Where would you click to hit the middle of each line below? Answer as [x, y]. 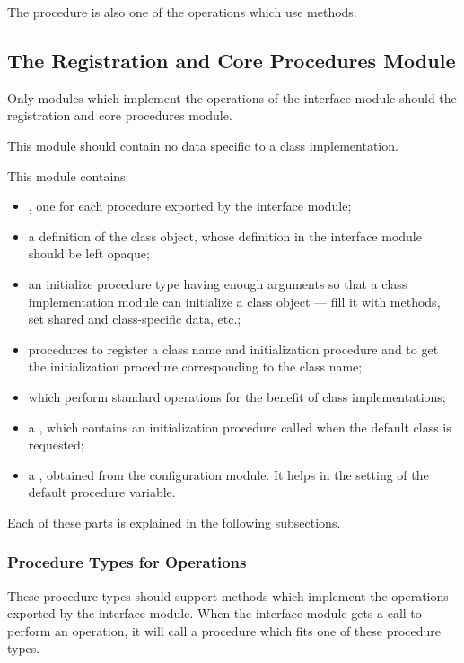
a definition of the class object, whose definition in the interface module [225, 236]
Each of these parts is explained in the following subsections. [174, 522]
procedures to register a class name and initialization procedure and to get [233, 349]
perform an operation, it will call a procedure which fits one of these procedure [224, 630]
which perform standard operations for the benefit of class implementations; [237, 396]
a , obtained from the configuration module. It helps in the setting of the [228, 474]
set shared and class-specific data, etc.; [135, 319]
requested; [56, 445]
